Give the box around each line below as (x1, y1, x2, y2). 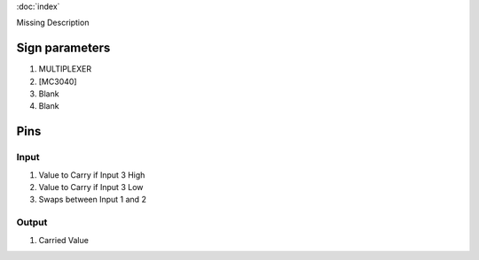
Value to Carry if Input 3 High (38, 169, 145, 180)
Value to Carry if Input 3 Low (38, 182, 144, 193)
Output (16, 217, 48, 229)
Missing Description (16, 18, 90, 28)
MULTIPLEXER (38, 64, 92, 74)
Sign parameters (16, 41, 111, 56)
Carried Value (38, 234, 89, 245)
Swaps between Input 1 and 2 (38, 195, 146, 205)
